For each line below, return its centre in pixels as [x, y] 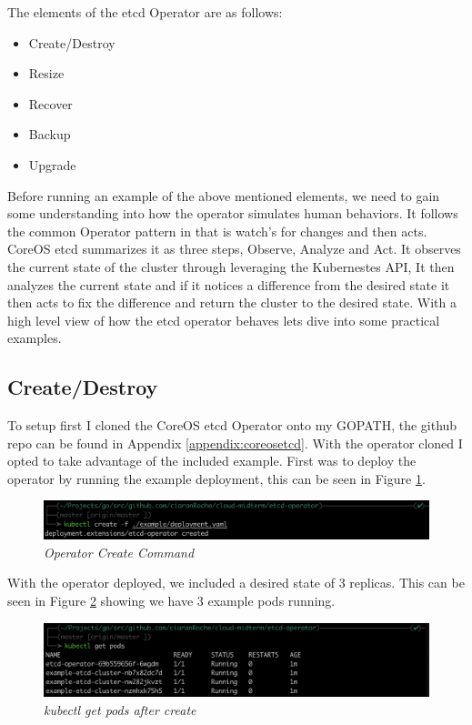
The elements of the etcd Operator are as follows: [145, 12]
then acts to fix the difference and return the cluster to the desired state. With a [232, 302]
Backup [50, 134]
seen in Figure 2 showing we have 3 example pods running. [171, 600]
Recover [50, 103]
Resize [46, 73]
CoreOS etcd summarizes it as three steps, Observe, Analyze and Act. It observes [234, 249]
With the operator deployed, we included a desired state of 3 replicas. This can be [236, 583]
